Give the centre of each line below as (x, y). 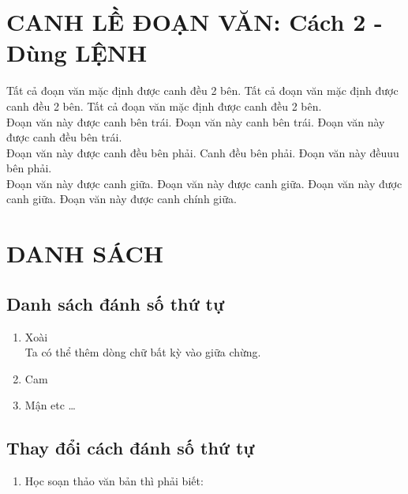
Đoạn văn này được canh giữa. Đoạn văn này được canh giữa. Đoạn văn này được (204, 183)
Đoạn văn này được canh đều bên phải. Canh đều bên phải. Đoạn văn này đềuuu (203, 152)
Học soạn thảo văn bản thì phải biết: (114, 481)
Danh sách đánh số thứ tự (116, 303)
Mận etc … (51, 405)
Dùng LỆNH (77, 53)
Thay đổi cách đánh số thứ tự (131, 448)
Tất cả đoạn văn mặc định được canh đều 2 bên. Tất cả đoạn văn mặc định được (202, 91)
